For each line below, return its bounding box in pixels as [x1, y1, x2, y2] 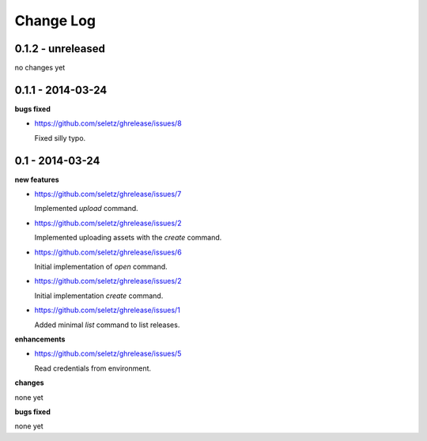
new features [14, 175, 59, 184]
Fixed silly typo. [34, 133, 86, 142]
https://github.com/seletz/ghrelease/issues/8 [34, 119, 182, 128]
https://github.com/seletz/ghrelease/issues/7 [34, 190, 182, 199]
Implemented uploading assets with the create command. [34, 233, 222, 243]
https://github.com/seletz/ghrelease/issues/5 [34, 349, 182, 359]
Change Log [14, 12, 96, 29]
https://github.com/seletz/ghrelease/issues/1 [34, 305, 181, 315]
